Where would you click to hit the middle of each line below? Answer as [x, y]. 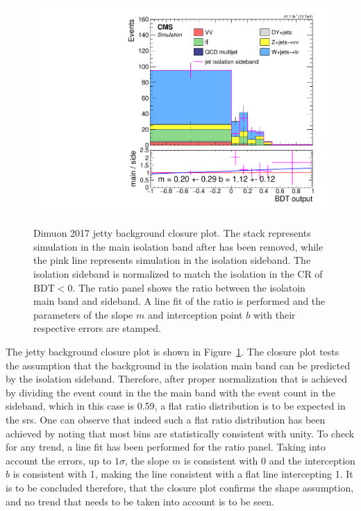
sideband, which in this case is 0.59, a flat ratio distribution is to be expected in [176, 406]
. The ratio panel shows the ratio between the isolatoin [189, 287]
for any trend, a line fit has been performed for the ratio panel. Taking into [166, 447]
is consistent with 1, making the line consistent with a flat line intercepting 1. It [183, 474]
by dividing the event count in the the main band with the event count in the [170, 392]
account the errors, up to [59, 460]
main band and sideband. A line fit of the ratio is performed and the [179, 301]
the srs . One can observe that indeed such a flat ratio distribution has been [166, 419]
